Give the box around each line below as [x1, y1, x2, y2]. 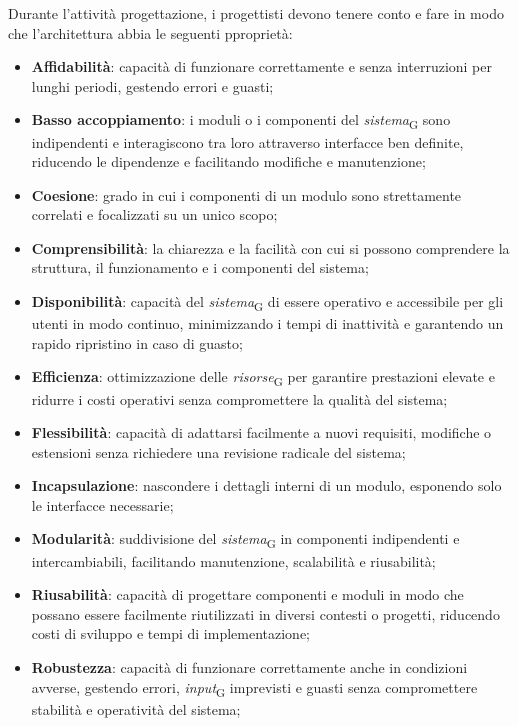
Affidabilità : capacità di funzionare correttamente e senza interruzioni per [31, 56, 492, 77]
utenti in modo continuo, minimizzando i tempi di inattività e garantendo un [31, 313, 504, 334]
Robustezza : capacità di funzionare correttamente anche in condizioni [31, 656, 468, 677]
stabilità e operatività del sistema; [31, 698, 241, 719]
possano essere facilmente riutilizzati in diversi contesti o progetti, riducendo [31, 603, 500, 624]
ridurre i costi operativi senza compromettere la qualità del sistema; [31, 388, 448, 409]
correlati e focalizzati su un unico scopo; [31, 204, 278, 225]
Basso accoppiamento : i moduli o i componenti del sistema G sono [31, 109, 451, 133]
